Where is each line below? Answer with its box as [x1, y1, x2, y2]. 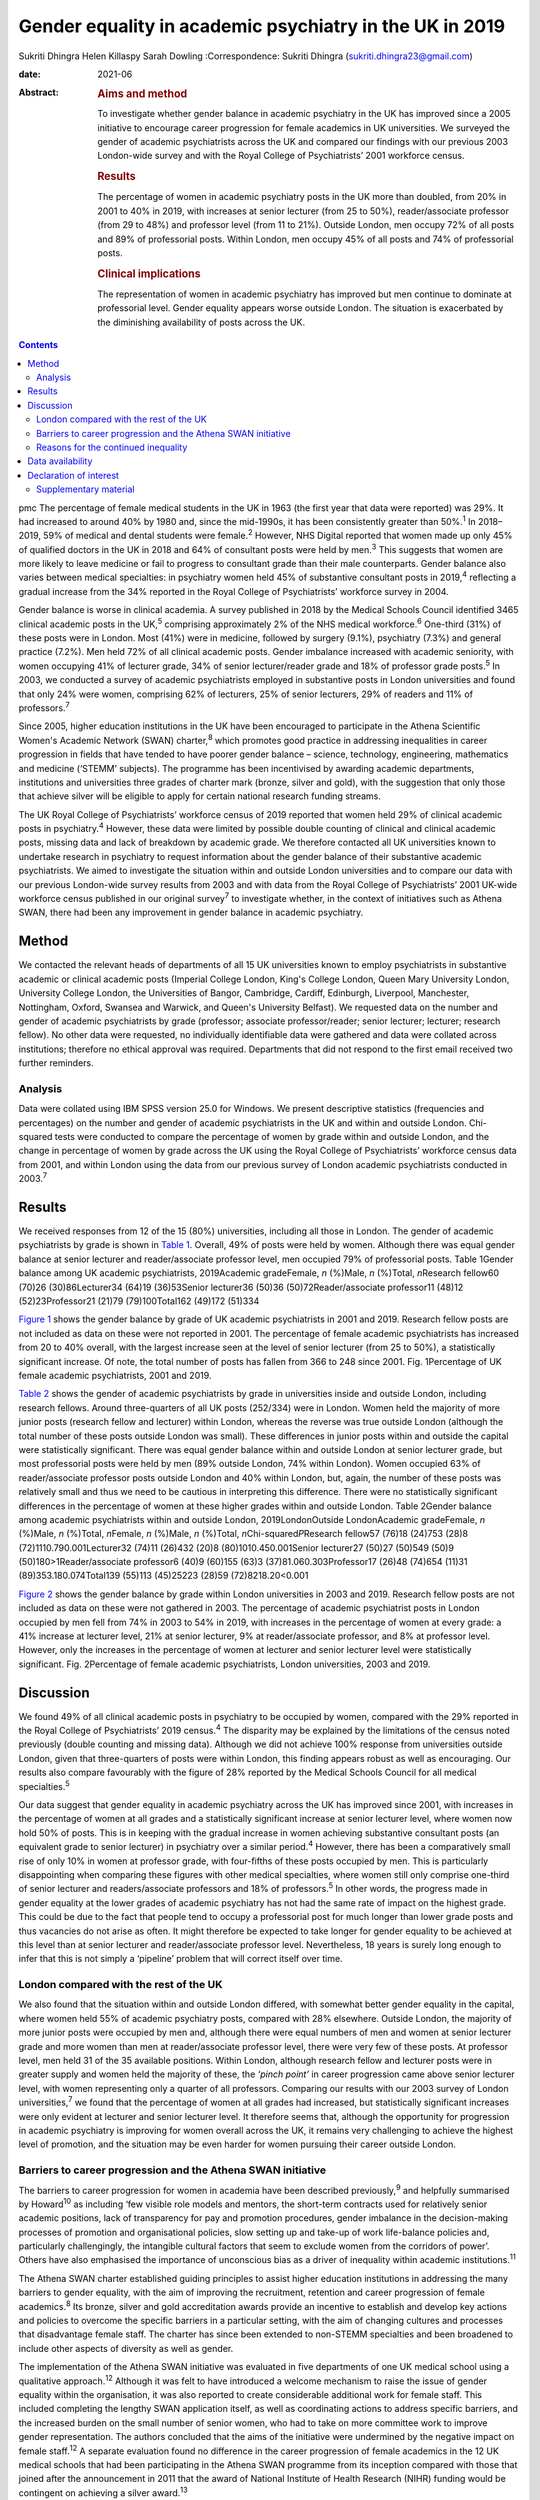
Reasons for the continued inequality [36, 441, 188, 453]
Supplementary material [36, 483, 135, 495]
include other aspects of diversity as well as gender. [18, 2342, 234, 2354]
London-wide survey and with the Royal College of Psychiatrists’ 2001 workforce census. [97, 150, 465, 162]
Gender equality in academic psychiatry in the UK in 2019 [18, 15, 505, 37]
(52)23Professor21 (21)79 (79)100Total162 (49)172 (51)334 [18, 1295, 260, 1307]
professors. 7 [18, 700, 70, 714]
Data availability [27, 455, 93, 467]
